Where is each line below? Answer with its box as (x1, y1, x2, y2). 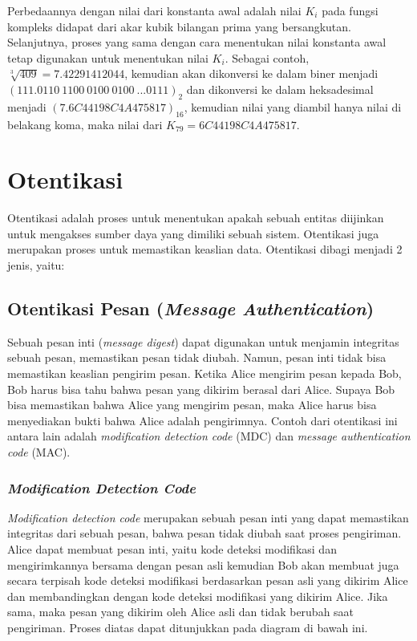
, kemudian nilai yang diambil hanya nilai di (184, 98, 402, 115)
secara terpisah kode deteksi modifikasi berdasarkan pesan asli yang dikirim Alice (7, 572, 408, 589)
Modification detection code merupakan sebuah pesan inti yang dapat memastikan (7, 509, 409, 525)
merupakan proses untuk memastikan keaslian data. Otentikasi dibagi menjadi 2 (7, 241, 403, 258)
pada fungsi (322, 2, 379, 18)
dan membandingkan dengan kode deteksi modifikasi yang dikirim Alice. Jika (7, 587, 388, 604)
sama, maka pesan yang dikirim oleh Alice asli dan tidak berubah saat (7, 603, 354, 620)
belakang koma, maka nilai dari (7, 116, 163, 132)
